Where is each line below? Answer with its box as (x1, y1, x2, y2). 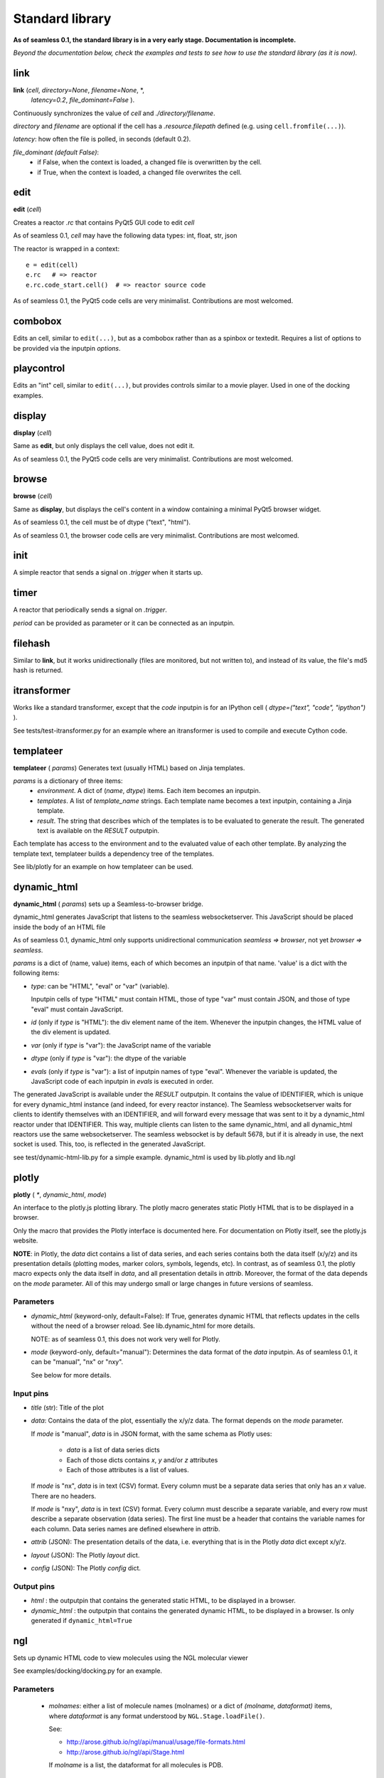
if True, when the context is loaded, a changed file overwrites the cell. (37, 168, 242, 176)
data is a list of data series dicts (66, 1446, 160, 1454)
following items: (13, 969, 60, 977)
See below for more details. (31, 1370, 112, 1379)
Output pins (13, 1581, 55, 1591)
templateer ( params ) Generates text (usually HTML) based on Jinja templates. (13, 763, 245, 772)
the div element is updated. (31, 1028, 111, 1036)
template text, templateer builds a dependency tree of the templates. (13, 849, 215, 858)
